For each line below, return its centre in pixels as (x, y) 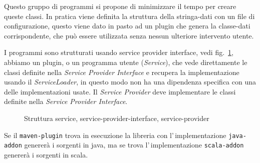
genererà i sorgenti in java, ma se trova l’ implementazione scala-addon (134, 145)
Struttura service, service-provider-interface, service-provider (117, 118)
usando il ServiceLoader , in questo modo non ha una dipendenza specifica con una (130, 82)
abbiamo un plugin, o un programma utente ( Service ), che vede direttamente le (126, 62)
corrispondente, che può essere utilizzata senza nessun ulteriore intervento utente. (129, 35)
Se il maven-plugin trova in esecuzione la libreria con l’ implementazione (115, 135)
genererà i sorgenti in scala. (46, 154)
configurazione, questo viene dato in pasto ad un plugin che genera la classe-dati (127, 26)
